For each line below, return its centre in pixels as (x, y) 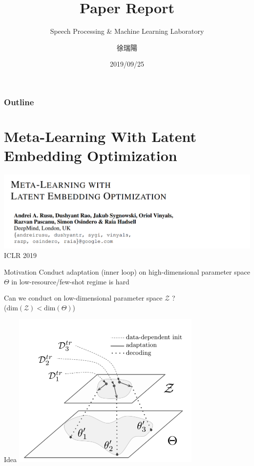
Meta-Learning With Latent (100, 136)
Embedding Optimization (91, 155)
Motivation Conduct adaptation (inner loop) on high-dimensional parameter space (127, 272)
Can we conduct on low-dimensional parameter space (83, 298)
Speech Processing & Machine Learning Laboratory (127, 31)
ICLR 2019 (20, 255)
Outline (19, 102)
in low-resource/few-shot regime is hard (70, 281)
